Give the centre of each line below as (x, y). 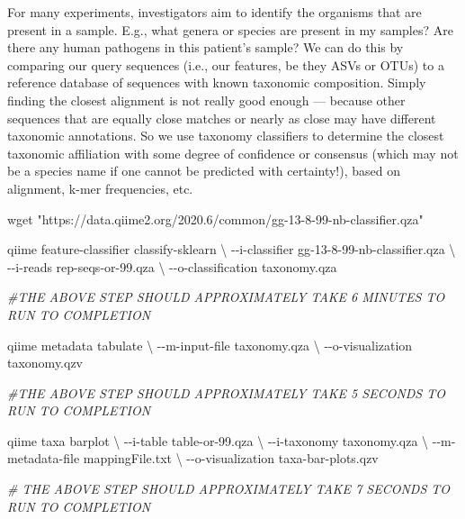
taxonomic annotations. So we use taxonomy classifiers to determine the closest (226, 136)
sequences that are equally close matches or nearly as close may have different (222, 118)
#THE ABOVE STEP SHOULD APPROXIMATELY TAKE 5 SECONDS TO (227, 392)
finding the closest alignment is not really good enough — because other (206, 100)
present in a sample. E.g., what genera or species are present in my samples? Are (230, 29)
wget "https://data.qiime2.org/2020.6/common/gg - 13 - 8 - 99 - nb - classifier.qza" (215, 219)
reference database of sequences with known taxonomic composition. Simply (217, 82)
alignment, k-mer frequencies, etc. (100, 188)
